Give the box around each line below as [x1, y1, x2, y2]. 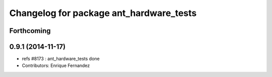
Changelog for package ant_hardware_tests [9, 7, 197, 18]
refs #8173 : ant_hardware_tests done [22, 55, 100, 62]
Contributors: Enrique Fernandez [22, 62, 90, 68]
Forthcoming [9, 26, 51, 35]
